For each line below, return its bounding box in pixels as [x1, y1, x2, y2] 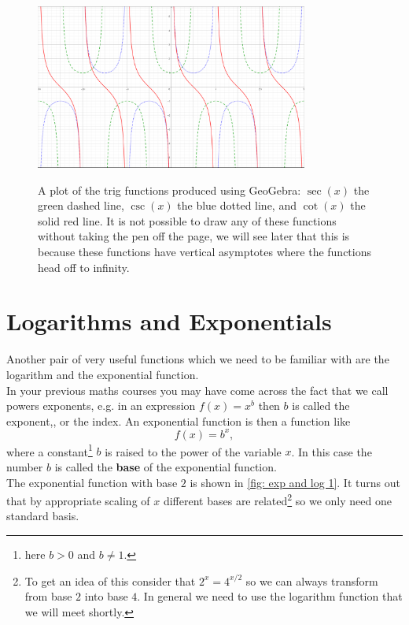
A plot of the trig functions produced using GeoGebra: [38, 181, 301, 198]
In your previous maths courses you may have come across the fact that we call [6, 381, 389, 398]
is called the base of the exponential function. [54, 459, 277, 475]
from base [24, 588, 72, 605]
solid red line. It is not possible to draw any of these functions [38, 212, 337, 229]
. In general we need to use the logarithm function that [137, 588, 403, 605]
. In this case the [291, 443, 372, 459]
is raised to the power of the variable [105, 443, 282, 459]
